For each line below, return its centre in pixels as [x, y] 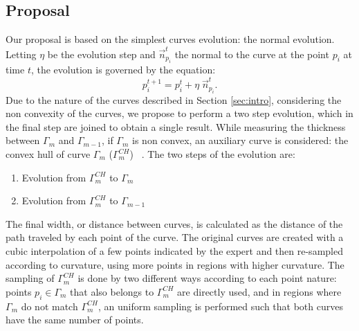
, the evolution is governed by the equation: [123, 69]
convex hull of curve [48, 154]
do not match [49, 306]
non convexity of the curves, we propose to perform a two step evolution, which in [179, 113]
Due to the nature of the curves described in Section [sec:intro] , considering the [174, 99]
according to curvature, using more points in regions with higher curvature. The [175, 264]
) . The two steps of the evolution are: [212, 154]
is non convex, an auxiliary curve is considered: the [240, 140]
